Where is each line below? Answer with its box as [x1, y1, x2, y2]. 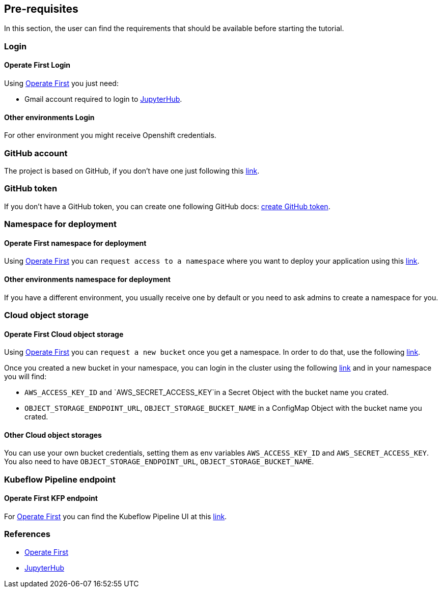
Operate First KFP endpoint [4, 494, 98, 503]
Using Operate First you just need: [4, 79, 119, 88]
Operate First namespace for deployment [4, 238, 147, 247]
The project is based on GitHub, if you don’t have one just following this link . [4, 166, 260, 175]
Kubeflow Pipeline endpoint [4, 474, 116, 485]
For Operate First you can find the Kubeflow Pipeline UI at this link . [4, 512, 227, 521]
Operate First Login [4, 61, 71, 70]
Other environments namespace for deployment [4, 274, 171, 284]
